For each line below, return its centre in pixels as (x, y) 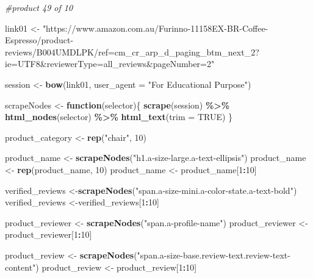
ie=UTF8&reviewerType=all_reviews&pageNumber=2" (110, 64)
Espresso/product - (39, 40)
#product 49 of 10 (39, 7)
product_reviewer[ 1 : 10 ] (49, 234)
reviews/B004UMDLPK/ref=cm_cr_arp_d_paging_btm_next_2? (132, 52)
